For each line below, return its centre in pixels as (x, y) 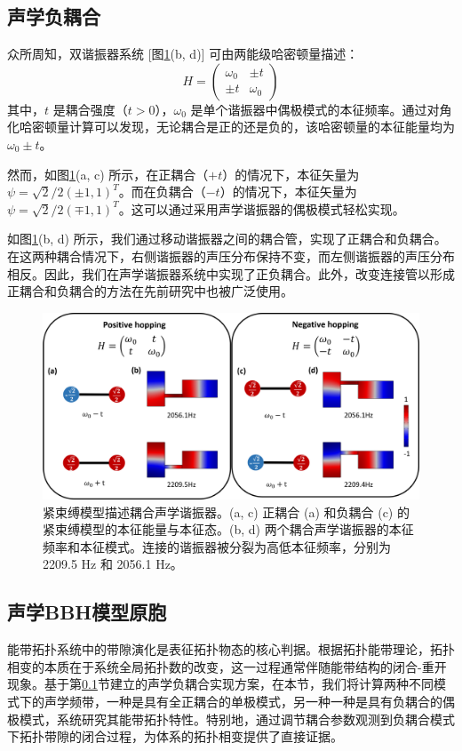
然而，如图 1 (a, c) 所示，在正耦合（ (108, 174)
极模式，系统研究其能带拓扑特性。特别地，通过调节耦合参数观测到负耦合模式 (231, 719)
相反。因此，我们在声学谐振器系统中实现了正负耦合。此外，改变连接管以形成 (231, 273)
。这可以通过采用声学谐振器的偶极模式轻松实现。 (262, 208)
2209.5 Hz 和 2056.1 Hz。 (113, 564)
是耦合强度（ (90, 109)
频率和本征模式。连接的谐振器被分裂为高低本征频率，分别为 (217, 546)
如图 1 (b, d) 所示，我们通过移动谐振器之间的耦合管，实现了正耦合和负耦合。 (227, 239)
